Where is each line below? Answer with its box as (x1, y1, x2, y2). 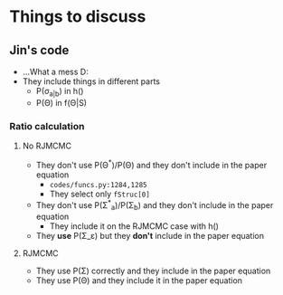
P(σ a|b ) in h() (35, 86, 84, 99)
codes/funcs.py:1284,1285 (49, 180, 147, 189)
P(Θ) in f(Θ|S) (35, 97, 88, 108)
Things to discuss (9, 6, 146, 27)
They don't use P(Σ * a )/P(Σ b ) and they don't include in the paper (35, 197, 274, 213)
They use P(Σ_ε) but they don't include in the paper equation (35, 231, 265, 242)
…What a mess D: (22, 66, 89, 77)
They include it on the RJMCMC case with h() (49, 221, 220, 232)
